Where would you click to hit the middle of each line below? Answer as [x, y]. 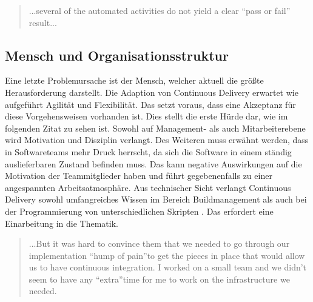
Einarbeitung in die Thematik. [62, 223]
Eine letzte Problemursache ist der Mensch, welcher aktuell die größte [134, 80]
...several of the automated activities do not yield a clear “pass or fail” [160, 10]
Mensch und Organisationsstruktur [117, 55]
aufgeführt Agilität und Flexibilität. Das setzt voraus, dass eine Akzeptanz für [150, 104]
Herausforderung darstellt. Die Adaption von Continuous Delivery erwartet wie [152, 92]
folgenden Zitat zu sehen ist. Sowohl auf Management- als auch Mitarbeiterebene [155, 128]
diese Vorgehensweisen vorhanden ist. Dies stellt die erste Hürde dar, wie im [146, 116]
